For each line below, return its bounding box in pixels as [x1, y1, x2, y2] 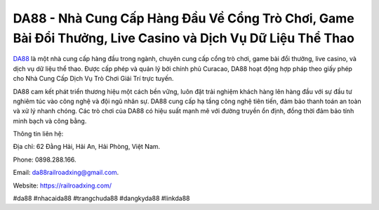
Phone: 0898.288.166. [13, 155, 77, 164]
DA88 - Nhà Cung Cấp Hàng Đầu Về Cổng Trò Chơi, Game [13, 11, 354, 26]
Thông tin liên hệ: [13, 130, 64, 138]
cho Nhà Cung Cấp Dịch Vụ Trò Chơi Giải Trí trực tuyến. [13, 74, 174, 83]
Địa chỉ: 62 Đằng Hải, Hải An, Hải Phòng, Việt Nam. [13, 143, 161, 151]
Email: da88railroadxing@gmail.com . [13, 169, 119, 177]
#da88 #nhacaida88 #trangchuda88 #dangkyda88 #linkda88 [13, 194, 190, 203]
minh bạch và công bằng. [13, 117, 87, 125]
